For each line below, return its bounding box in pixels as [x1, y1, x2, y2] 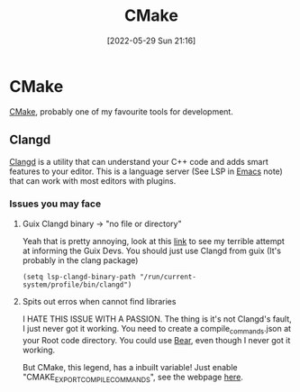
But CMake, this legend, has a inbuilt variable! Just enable [22, 361, 238, 372]
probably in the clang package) [22, 254, 139, 266]
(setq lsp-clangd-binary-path [22, 272, 137, 281]
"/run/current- [139, 272, 196, 281]
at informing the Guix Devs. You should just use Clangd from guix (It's [22, 245, 282, 256]
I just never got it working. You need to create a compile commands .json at [22, 323, 291, 336]
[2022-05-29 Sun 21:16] [106, 35, 196, 46]
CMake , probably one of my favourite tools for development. [9, 105, 234, 117]
